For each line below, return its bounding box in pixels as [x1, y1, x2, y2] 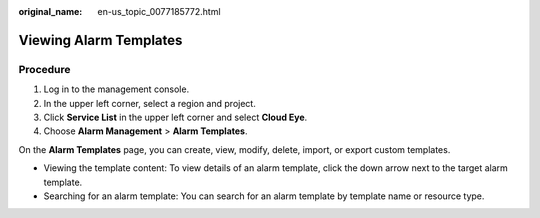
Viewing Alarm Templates [18, 31, 183, 49]
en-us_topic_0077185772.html [97, 6, 221, 17]
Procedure [18, 62, 71, 76]
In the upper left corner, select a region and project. [43, 97, 257, 109]
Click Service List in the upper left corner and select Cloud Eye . [43, 111, 308, 123]
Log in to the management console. [43, 83, 190, 95]
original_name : [18, 6, 83, 17]
